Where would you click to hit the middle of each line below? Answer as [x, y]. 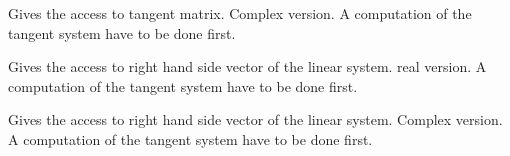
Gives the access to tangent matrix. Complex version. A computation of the [240, 13]
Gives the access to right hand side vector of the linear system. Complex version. [255, 119]
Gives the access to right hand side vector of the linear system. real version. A [247, 66]
